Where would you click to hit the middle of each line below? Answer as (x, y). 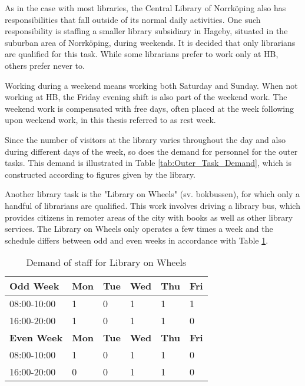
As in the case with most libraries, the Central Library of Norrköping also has (145, 8)
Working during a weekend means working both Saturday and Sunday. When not (151, 85)
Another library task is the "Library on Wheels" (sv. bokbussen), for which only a (152, 194)
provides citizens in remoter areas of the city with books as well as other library (149, 217)
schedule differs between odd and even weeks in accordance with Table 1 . (137, 240)
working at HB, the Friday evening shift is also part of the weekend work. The (146, 97)
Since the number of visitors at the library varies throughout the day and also (145, 139)
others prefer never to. (45, 65)
